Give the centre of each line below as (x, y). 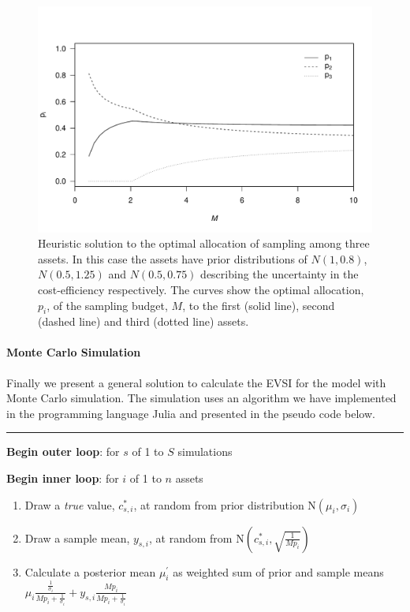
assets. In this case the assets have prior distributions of (173, 258)
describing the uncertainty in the (280, 274)
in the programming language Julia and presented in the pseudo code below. (191, 413)
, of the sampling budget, (107, 305)
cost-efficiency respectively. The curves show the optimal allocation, (201, 289)
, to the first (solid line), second (259, 305)
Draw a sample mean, (77, 537)
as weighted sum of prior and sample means (278, 571)
